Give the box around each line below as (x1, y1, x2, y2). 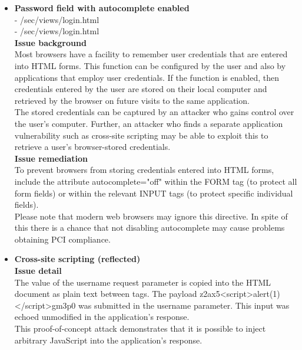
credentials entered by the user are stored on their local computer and (14, 83, 267, 95)
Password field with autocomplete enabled (14, 2, 190, 14)
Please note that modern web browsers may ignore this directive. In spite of (14, 210, 288, 222)
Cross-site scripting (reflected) (14, 253, 141, 265)
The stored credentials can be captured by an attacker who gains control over (14, 106, 294, 118)
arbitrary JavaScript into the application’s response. (14, 333, 203, 346)
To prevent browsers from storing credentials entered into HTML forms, (14, 163, 274, 176)
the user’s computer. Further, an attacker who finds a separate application (14, 117, 283, 129)
